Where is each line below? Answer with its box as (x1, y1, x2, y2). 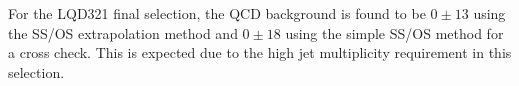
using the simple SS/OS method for (285, 22, 504, 43)
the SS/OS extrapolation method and (8, 22, 238, 43)
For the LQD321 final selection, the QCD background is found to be (8, 3, 426, 23)
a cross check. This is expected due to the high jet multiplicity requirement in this (8, 42, 512, 63)
